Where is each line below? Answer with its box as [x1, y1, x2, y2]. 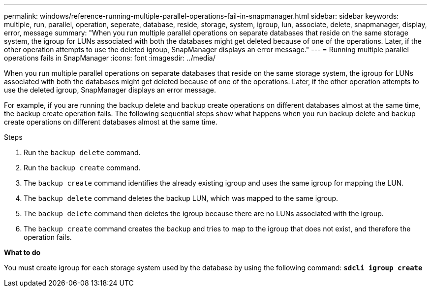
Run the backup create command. [24, 163, 141, 172]
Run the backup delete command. [24, 148, 141, 157]
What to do [4, 248, 41, 257]
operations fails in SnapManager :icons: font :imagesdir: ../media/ [4, 54, 215, 62]
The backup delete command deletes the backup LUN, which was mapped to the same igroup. [24, 194, 339, 202]
